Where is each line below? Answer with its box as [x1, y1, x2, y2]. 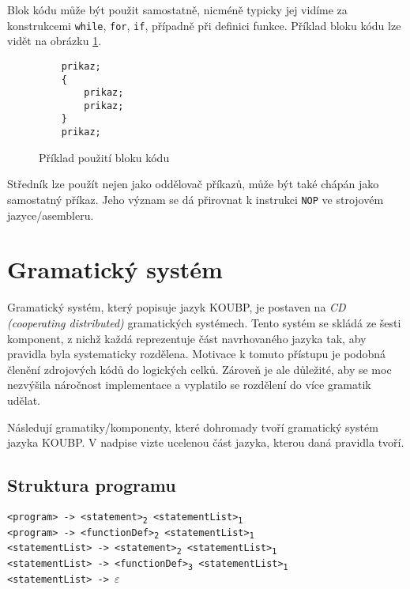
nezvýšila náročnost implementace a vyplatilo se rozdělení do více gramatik [7, 376, 371, 393]
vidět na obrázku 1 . [7, 32, 102, 49]
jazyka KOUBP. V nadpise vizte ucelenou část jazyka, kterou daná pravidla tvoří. [7, 434, 404, 451]
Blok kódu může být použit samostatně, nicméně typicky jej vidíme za [7, 2, 348, 17]
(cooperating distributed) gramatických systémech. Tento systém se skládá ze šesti [7, 314, 401, 330]
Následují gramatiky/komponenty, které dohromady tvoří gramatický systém [7, 418, 378, 435]
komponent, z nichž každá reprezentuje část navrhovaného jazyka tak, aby [7, 330, 367, 346]
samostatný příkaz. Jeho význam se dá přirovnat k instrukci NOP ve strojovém [7, 191, 384, 207]
